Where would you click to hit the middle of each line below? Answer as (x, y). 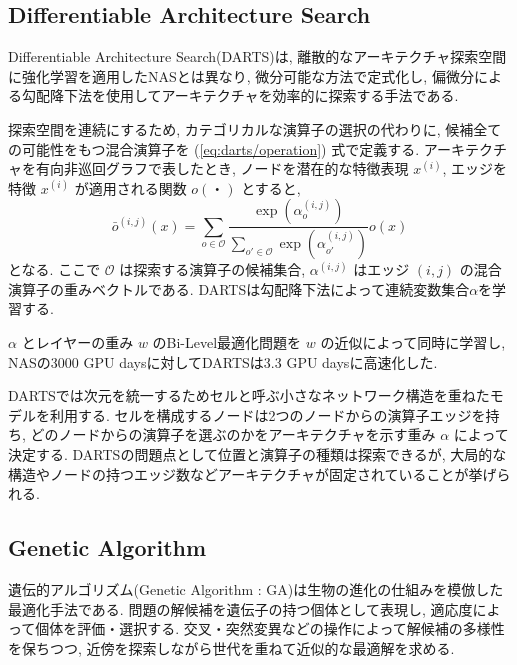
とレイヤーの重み (77, 342)
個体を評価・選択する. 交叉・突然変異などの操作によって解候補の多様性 (270, 628)
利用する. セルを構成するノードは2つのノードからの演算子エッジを (267, 414)
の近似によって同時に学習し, (413, 342)
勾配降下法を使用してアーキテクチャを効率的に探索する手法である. (240, 95)
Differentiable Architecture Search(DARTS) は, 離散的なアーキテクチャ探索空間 (257, 56)
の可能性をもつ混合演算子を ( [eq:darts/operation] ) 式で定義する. (214, 148)
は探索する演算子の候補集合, (212, 269)
